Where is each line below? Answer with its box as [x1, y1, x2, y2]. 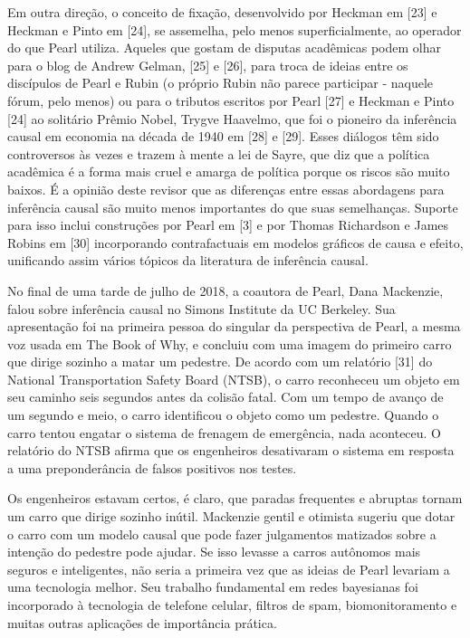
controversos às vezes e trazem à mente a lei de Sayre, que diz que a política [7, 144, 430, 163]
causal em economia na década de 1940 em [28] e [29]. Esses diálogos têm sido [7, 127, 439, 146]
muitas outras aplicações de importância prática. [7, 613, 277, 632]
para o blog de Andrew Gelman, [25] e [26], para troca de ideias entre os [7, 55, 408, 74]
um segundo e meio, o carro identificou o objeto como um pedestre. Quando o [7, 405, 439, 424]
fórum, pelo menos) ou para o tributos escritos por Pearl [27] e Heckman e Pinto [7, 90, 455, 110]
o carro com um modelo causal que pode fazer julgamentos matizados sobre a [7, 524, 436, 543]
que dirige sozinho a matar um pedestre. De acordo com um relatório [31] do [7, 352, 433, 371]
